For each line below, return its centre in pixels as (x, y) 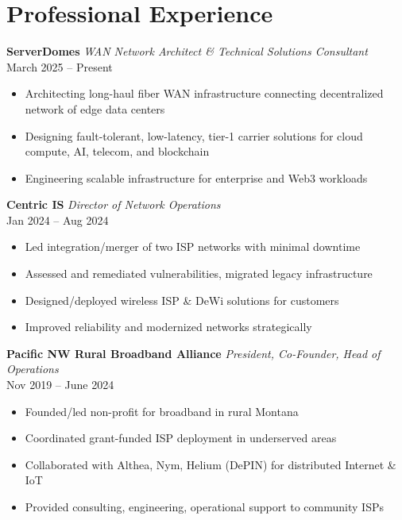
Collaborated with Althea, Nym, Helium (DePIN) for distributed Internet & (211, 464)
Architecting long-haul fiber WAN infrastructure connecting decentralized (204, 93)
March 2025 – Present (60, 66)
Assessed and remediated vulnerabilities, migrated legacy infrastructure (199, 273)
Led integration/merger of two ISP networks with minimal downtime (193, 247)
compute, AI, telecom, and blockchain (117, 151)
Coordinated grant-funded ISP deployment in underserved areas (181, 438)
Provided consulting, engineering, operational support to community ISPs (204, 507)
